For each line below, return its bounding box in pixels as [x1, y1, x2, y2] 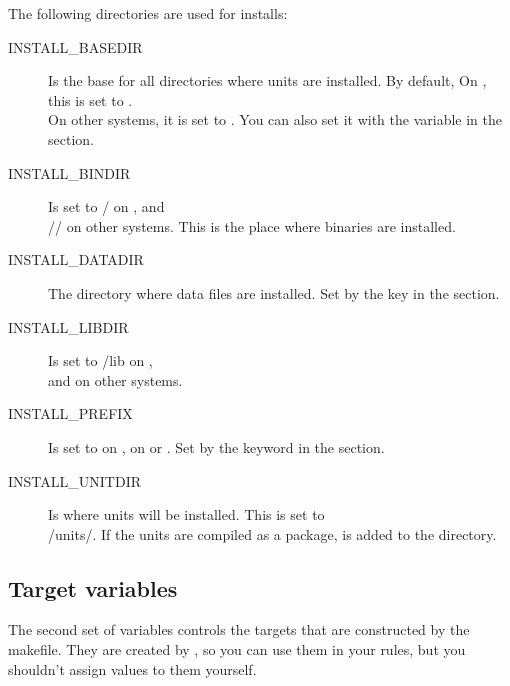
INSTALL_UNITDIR [8, 470, 141, 491]
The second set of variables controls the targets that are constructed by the [8, 619, 470, 640]
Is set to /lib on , [48, 350, 153, 371]
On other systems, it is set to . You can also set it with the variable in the [48, 109, 503, 130]
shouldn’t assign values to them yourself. [8, 658, 257, 679]
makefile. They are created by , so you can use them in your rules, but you [8, 639, 466, 660]
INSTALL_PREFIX [8, 403, 133, 424]
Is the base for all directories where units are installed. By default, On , [48, 70, 487, 91]
